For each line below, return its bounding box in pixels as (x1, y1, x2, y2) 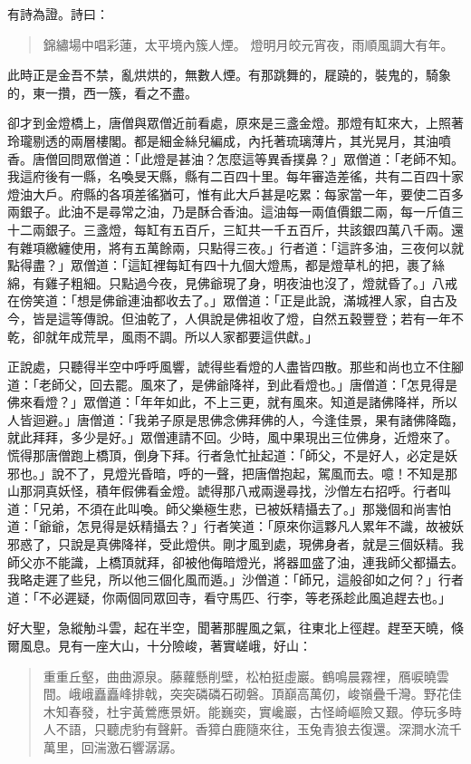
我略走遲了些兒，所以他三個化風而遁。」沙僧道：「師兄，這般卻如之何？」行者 (7, 570, 464, 589)
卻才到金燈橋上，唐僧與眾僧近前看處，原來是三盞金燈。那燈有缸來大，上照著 (7, 113, 464, 132)
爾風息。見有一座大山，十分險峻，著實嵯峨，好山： (7, 636, 312, 654)
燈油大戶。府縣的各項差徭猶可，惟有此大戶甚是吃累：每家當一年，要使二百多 (7, 184, 464, 203)
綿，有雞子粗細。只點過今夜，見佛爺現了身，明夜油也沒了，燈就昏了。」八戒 (7, 273, 457, 292)
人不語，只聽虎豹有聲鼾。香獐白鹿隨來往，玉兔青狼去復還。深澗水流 (43, 720, 449, 739)
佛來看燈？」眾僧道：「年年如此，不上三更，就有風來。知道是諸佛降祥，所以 (7, 392, 457, 411)
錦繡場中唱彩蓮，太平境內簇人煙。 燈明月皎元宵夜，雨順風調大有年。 (43, 34, 454, 53)
